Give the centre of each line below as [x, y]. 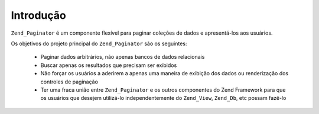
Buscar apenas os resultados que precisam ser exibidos [109, 65]
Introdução [38, 15]
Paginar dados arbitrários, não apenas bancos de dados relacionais [123, 57]
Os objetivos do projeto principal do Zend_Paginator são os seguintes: [99, 43]
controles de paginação [69, 82]
